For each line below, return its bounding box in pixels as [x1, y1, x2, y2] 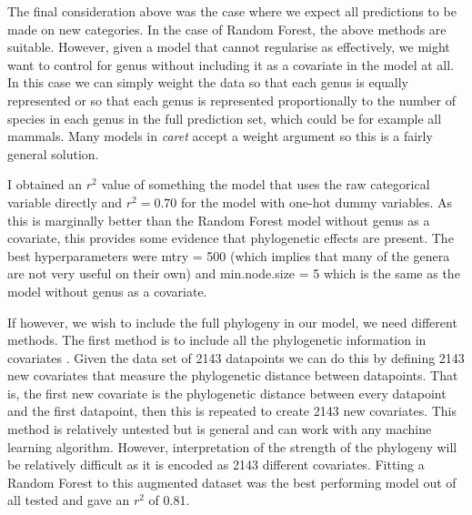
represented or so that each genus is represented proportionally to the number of [7, 90, 457, 109]
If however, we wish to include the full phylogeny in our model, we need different [7, 312, 457, 331]
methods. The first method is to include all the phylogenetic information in [7, 330, 427, 349]
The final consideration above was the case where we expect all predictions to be [7, 2, 457, 20]
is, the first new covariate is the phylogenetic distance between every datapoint [7, 383, 447, 402]
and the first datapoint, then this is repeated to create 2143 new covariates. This [7, 401, 457, 420]
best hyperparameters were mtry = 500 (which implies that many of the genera [7, 246, 450, 265]
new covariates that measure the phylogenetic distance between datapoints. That [7, 366, 458, 385]
